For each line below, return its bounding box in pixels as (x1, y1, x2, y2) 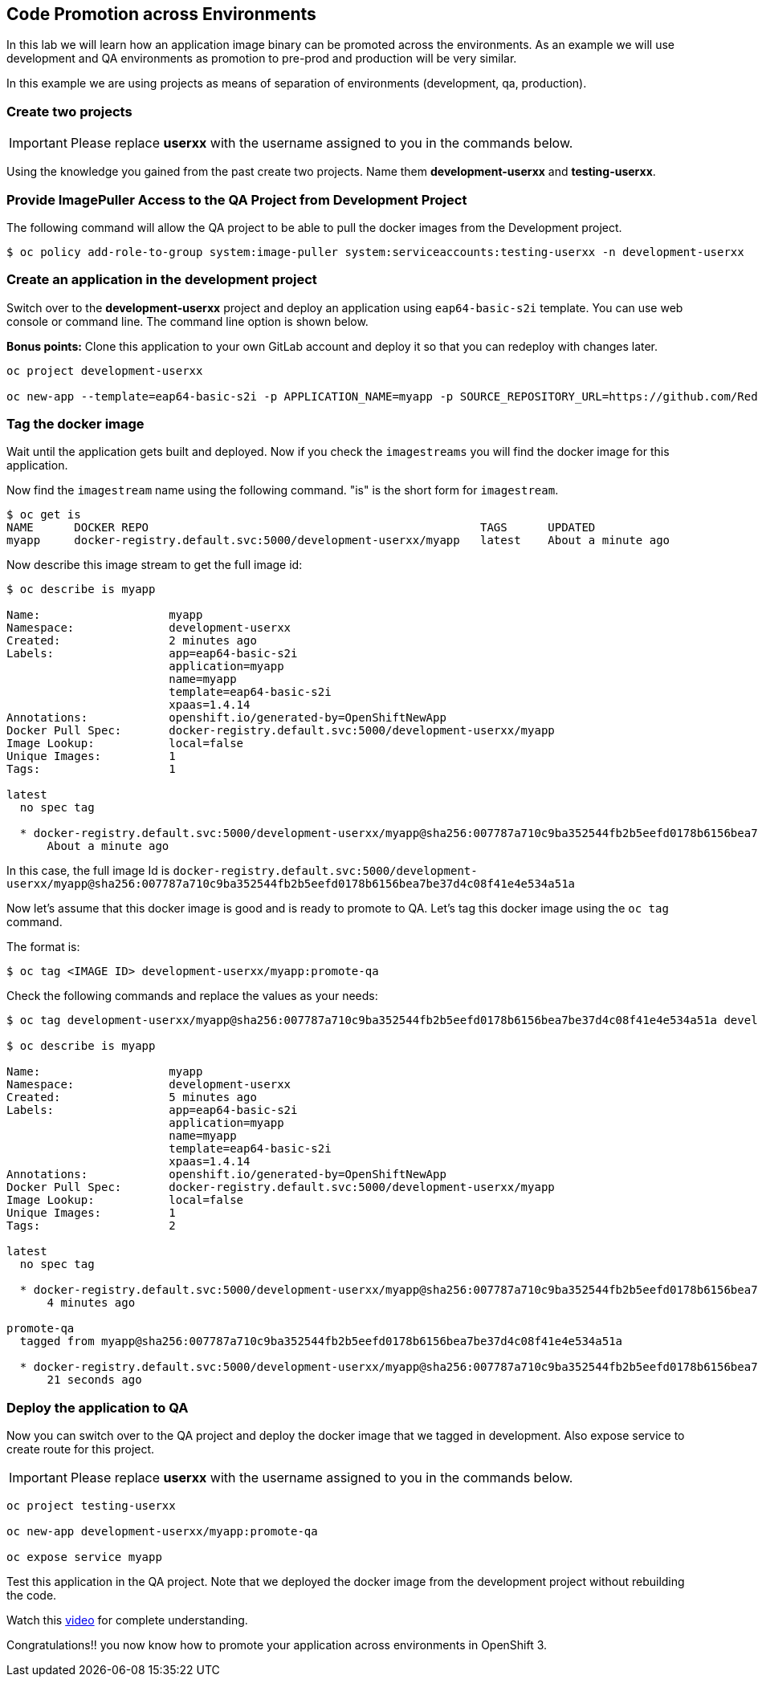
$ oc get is (6, 508, 81, 522)
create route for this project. (6, 1442, 155, 1457)
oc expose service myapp (6, 1551, 162, 1564)
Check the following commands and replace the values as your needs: (6, 989, 378, 1003)
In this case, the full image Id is (6, 864, 170, 878)
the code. (6, 1588, 57, 1603)
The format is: (6, 940, 80, 954)
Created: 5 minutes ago (6, 1091, 257, 1104)
